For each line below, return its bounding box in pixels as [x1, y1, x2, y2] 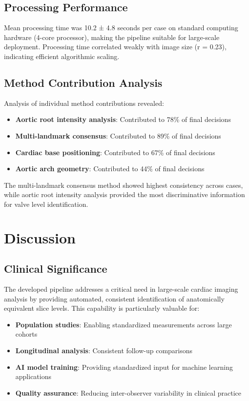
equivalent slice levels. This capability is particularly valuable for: [4, 303, 200, 313]
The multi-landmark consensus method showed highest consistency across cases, [4, 180, 243, 190]
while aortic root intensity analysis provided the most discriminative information [4, 189, 245, 200]
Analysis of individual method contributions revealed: [4, 98, 164, 108]
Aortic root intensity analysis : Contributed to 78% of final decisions [15, 114, 231, 124]
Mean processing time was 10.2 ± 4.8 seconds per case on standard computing [4, 22, 238, 33]
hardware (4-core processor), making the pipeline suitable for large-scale [4, 32, 220, 42]
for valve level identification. [4, 199, 88, 209]
